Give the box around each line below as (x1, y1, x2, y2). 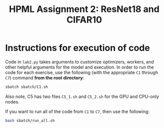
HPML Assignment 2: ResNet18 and (9, 3, 159, 15)
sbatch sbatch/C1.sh (5, 84, 49, 89)
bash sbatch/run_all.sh (5, 118, 55, 123)
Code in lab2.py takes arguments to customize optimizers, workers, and (5, 58, 154, 64)
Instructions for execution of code (5, 42, 150, 53)
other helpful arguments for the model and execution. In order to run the (5, 64, 154, 70)
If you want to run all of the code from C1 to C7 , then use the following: (5, 108, 149, 114)
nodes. (5, 98, 20, 104)
